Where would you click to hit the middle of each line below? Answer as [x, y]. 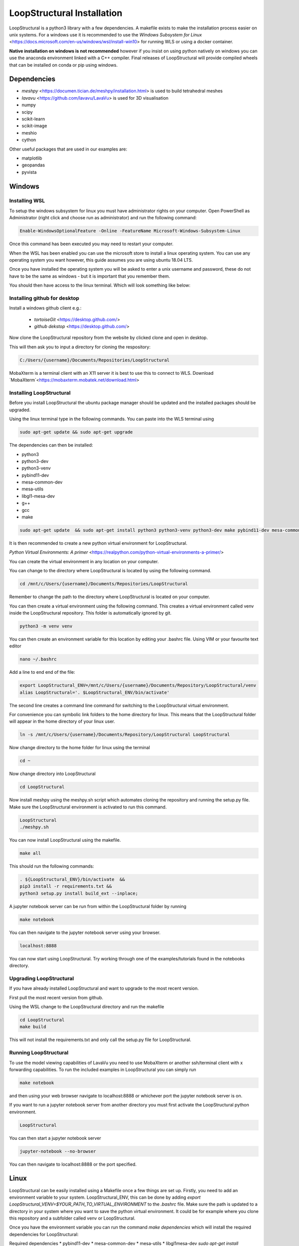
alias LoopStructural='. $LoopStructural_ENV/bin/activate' [95, 692]
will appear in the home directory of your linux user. [62, 721]
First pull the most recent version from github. [56, 997]
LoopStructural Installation [66, 13]
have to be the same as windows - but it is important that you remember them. [90, 276]
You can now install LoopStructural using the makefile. [65, 840]
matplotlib [32, 158]
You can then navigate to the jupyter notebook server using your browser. [85, 933]
